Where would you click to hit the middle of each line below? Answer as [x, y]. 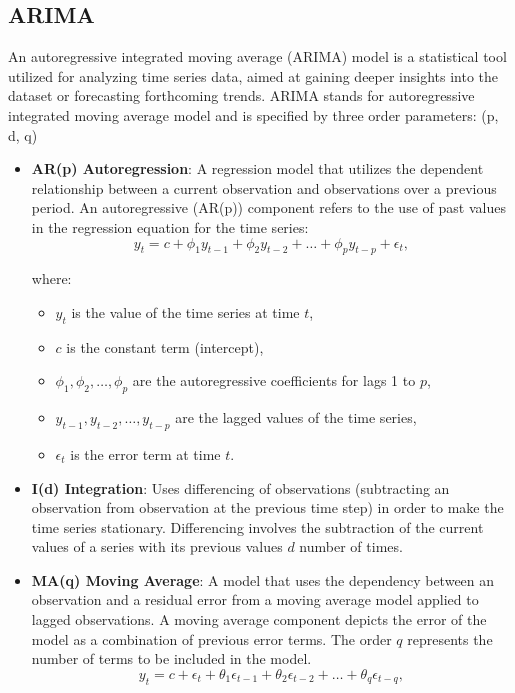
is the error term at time [145, 453]
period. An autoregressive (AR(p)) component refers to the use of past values [268, 207]
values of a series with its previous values [157, 546]
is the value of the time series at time [185, 311]
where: [51, 278]
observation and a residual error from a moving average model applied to [255, 599]
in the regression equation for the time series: [170, 226]
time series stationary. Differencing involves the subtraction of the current [257, 526]
